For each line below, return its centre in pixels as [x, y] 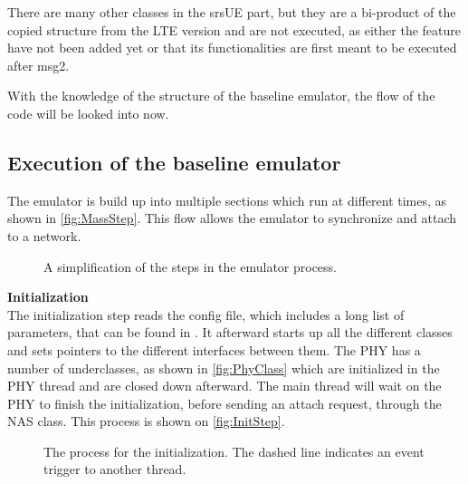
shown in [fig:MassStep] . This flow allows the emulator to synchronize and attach [232, 218]
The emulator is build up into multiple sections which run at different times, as [227, 200]
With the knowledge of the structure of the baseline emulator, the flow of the [221, 96]
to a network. [44, 235]
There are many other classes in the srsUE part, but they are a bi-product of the [232, 12]
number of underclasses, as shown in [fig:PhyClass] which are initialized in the [224, 368]
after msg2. [38, 65]
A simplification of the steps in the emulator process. [191, 266]
